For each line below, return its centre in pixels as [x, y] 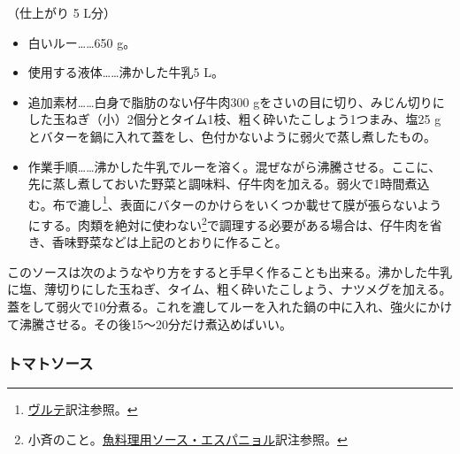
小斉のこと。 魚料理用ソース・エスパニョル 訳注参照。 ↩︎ [188, 439]
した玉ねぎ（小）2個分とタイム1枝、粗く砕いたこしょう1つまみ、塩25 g [234, 119]
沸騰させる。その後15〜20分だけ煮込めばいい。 [155, 323]
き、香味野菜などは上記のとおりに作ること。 [157, 242]
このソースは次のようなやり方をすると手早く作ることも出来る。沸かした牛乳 [230, 271]
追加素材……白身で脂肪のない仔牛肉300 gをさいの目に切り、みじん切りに [236, 101]
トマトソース [50, 363]
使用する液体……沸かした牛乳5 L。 [126, 72]
